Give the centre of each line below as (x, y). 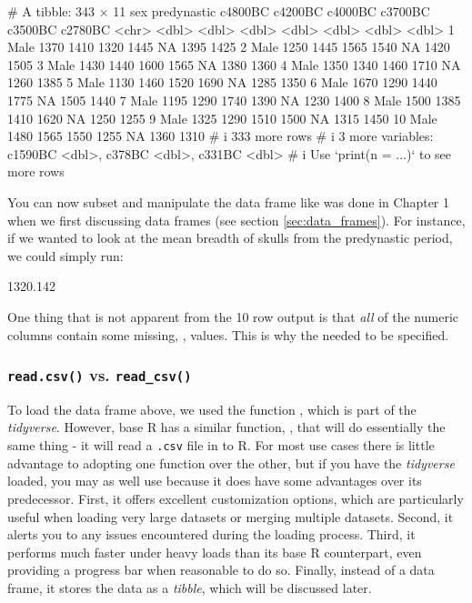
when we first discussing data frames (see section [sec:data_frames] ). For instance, (236, 220)
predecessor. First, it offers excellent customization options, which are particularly (236, 498)
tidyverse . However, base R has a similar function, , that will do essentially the (226, 427)
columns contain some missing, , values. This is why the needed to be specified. (228, 334)
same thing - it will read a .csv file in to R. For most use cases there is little (221, 445)
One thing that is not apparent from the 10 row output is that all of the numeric (233, 316)
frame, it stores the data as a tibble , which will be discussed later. (190, 587)
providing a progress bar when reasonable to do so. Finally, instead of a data (221, 570)
